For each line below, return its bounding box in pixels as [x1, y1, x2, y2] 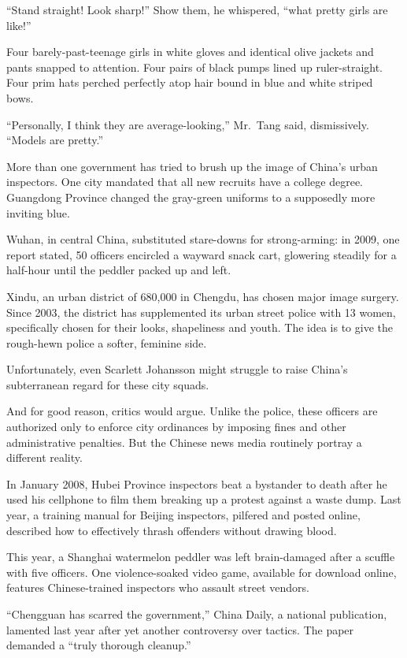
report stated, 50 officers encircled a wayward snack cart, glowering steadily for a [6, 246, 397, 262]
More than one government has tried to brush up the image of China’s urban [6, 158, 378, 174]
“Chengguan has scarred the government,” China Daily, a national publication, [6, 606, 387, 622]
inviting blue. [6, 204, 70, 221]
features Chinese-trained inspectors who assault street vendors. [6, 579, 310, 596]
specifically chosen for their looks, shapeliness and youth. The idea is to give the [6, 319, 393, 336]
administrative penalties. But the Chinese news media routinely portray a [6, 433, 362, 450]
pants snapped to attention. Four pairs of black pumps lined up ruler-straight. [6, 58, 383, 75]
